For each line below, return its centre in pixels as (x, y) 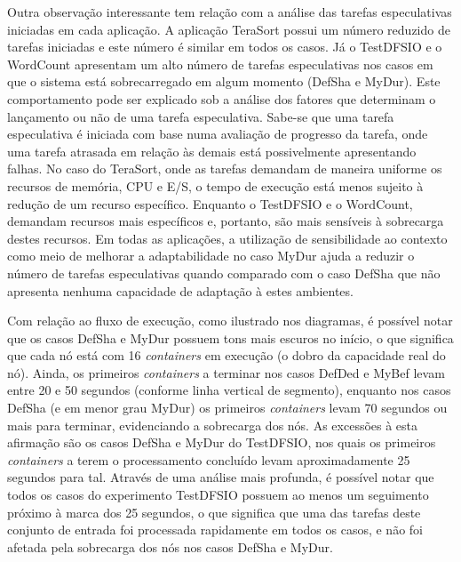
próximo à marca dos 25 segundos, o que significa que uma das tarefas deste (214, 512)
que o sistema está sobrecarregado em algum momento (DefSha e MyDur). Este (224, 81)
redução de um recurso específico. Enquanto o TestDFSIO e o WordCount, (210, 203)
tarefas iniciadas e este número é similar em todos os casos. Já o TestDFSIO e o (225, 47)
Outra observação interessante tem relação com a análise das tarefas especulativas (230, 12)
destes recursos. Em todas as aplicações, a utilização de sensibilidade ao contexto (227, 238)
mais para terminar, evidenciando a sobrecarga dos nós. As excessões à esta (213, 425)
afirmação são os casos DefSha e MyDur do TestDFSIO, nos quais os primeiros (222, 442)
